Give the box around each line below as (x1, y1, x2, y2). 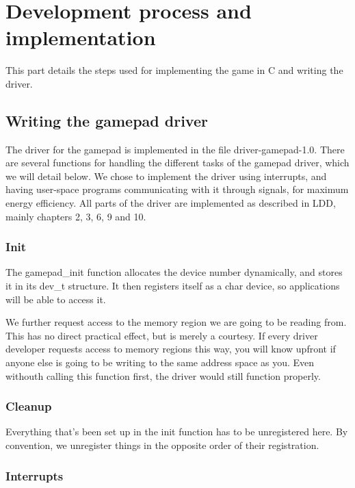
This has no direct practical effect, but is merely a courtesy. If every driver (5, 328, 318, 342)
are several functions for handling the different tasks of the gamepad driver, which (5, 155, 350, 170)
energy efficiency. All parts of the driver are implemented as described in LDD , (5, 196, 336, 210)
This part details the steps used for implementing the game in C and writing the (5, 63, 343, 77)
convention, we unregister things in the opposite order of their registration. (5, 438, 319, 452)
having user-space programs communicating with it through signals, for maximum (5, 182, 349, 196)
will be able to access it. (5, 292, 106, 306)
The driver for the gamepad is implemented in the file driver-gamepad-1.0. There (5, 142, 345, 156)
